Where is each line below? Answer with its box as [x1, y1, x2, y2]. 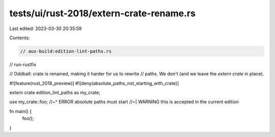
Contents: [9, 35, 30, 41]
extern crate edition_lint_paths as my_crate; [9, 90, 100, 96]
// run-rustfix [9, 61, 37, 67]
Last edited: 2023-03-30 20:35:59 [9, 25, 82, 32]
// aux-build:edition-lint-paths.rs [20, 48, 112, 54]
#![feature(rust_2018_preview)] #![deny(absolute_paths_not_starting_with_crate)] [9, 80, 179, 86]
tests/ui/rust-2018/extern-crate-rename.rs [9, 8, 196, 19]
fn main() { [9, 108, 32, 114]
